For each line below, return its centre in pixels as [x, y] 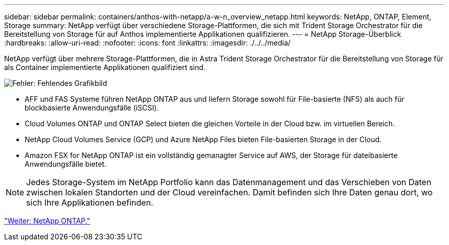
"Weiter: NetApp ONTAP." [47, 221]
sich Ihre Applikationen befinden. [90, 203]
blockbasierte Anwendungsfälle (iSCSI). [92, 108]
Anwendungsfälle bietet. [66, 164]
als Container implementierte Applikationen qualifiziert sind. [105, 67]
